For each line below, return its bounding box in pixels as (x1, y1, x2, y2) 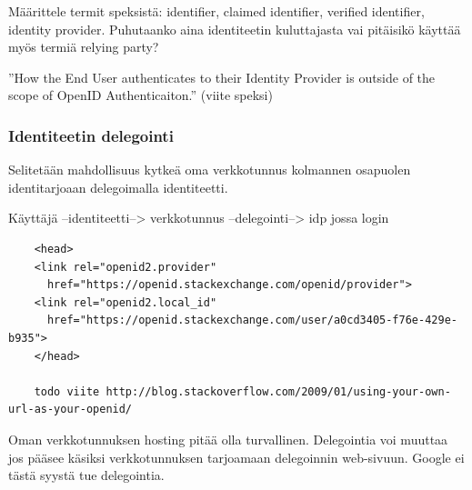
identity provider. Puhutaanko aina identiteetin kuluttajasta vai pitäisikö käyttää (8, 19, 461, 38)
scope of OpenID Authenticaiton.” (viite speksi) (8, 85, 273, 105)
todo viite (34, 385, 100, 398)
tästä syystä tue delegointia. (8, 465, 165, 485)
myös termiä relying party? (8, 37, 159, 56)
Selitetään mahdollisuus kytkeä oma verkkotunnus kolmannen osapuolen (8, 160, 411, 179)
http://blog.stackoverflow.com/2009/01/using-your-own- (105, 385, 451, 398)
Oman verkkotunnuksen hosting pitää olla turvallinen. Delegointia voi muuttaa (8, 429, 448, 448)
